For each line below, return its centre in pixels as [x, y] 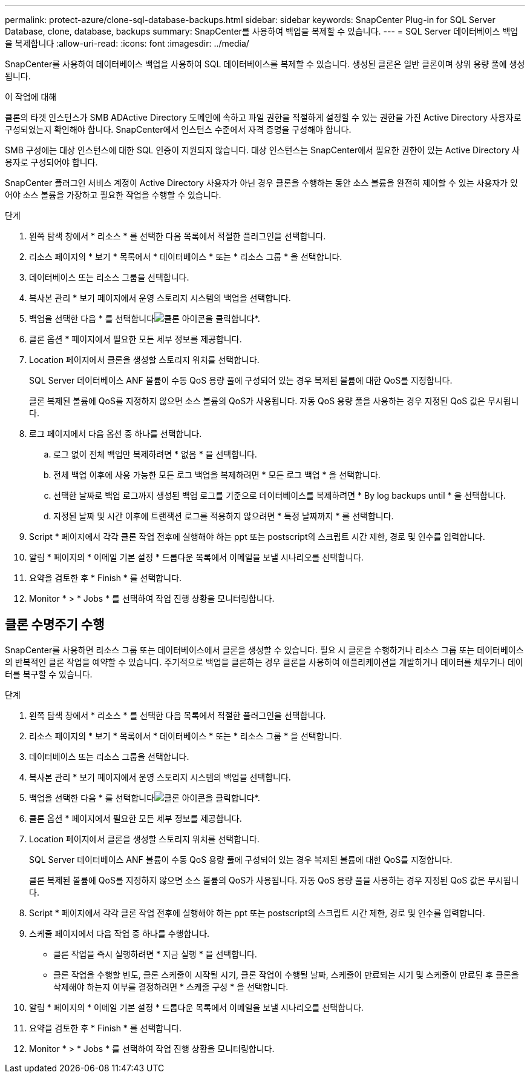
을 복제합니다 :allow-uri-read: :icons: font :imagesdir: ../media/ [127, 43]
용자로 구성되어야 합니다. [51, 162]
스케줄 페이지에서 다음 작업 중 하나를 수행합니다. [119, 933]
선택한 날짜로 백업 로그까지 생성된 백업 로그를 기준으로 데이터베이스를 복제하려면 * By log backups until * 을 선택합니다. [280, 495]
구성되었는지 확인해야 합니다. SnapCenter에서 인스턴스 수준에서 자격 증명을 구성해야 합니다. [178, 129]
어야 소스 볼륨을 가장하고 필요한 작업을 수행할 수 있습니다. [113, 195]
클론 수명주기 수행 [55, 625]
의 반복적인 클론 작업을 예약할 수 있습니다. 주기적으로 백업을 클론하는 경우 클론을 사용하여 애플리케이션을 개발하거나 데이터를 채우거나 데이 [264, 662]
